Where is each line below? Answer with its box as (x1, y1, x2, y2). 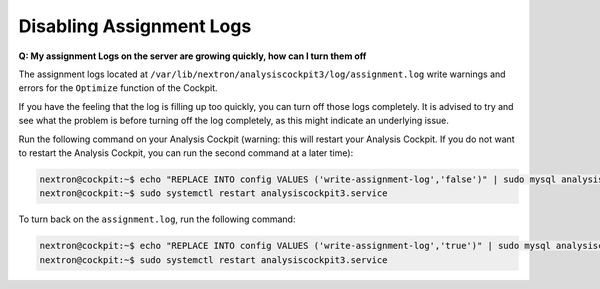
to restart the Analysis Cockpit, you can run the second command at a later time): (18, 146, 354, 159)
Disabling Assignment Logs (18, 15, 252, 37)
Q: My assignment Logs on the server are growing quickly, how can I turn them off (18, 50, 367, 62)
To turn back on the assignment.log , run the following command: (18, 213, 296, 225)
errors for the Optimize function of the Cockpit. (18, 82, 219, 94)
